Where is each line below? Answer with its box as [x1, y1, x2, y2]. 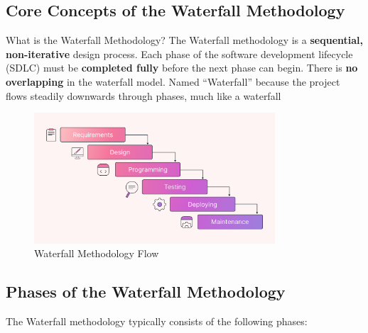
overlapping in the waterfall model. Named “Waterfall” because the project [6, 74, 340, 89]
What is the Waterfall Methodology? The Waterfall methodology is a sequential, [6, 33, 363, 47]
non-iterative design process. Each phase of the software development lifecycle [6, 46, 353, 61]
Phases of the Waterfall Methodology [6, 281, 286, 303]
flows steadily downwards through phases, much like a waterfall [6, 88, 281, 103]
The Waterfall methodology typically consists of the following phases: [6, 314, 308, 329]
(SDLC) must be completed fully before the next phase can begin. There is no [6, 60, 358, 75]
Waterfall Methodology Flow [34, 246, 159, 261]
